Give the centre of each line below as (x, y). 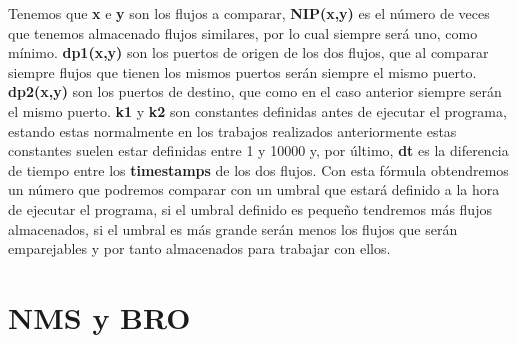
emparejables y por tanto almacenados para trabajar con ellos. (199, 248)
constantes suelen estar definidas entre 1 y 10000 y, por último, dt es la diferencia (258, 150)
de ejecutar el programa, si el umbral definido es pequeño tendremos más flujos (250, 208)
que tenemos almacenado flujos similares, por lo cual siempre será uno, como (243, 32)
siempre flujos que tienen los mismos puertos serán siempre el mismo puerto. (242, 71)
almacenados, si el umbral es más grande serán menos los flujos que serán (233, 228)
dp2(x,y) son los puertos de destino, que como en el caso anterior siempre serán (255, 91)
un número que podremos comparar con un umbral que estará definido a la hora (254, 189)
